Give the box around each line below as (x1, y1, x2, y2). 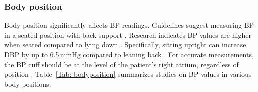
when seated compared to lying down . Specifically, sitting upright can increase (4, 39, 246, 50)
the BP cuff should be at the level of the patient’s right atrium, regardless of (4, 59, 239, 69)
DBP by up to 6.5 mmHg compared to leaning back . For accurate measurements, (4, 49, 254, 59)
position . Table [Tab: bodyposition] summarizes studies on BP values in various (4, 69, 252, 79)
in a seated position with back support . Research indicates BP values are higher (4, 29, 251, 40)
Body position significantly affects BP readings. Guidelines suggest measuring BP (4, 20, 254, 30)
